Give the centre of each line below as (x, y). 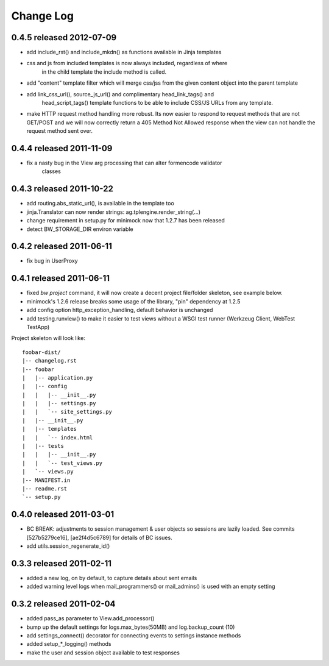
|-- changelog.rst (50, 361)
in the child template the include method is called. (104, 72)
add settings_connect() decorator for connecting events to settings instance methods (134, 636)
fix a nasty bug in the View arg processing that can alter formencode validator (124, 163)
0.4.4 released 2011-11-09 (62, 148)
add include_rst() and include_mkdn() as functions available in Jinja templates (124, 52)
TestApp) (38, 327)
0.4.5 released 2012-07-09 (64, 37)
